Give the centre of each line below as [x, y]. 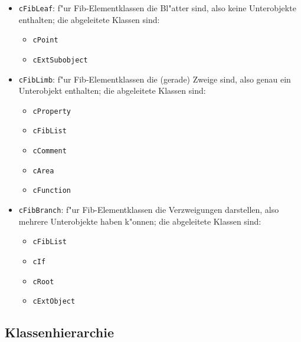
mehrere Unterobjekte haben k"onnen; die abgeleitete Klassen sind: [140, 221]
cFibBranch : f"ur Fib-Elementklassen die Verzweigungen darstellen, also [149, 210]
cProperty [52, 111]
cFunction [52, 191]
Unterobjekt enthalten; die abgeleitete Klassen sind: [112, 91]
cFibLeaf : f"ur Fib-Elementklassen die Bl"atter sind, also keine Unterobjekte [157, 8]
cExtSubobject [60, 60]
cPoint [45, 40]
